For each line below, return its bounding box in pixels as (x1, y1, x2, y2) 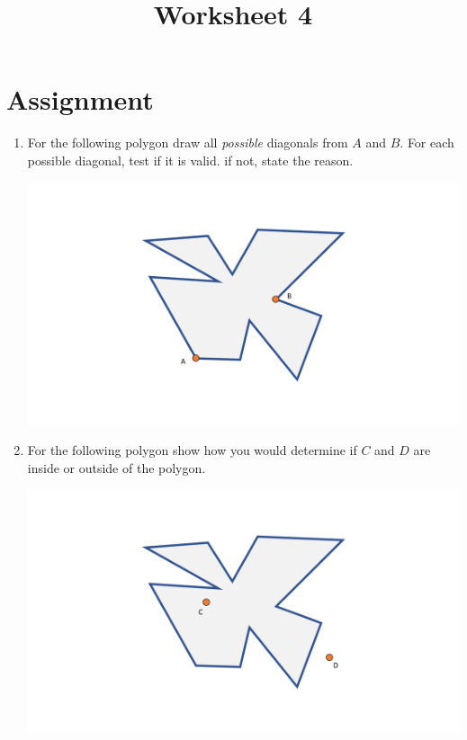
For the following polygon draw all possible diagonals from (27, 133, 348, 152)
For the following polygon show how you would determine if (27, 441, 357, 459)
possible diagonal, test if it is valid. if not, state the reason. (27, 150, 354, 169)
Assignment (6, 81, 154, 118)
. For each (400, 133, 454, 152)
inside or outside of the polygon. (27, 458, 206, 477)
